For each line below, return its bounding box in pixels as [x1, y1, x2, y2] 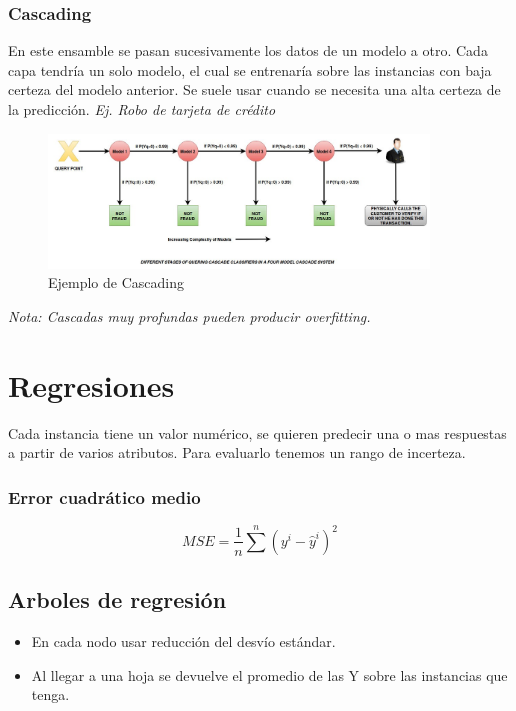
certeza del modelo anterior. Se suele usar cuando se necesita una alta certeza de [8, 79, 501, 100]
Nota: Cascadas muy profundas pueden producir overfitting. [8, 306, 371, 327]
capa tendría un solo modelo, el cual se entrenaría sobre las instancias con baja [8, 59, 492, 80]
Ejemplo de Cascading [48, 272, 184, 293]
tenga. [31, 684, 70, 705]
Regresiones [8, 364, 175, 405]
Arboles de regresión [8, 584, 227, 615]
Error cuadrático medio [8, 484, 201, 509]
